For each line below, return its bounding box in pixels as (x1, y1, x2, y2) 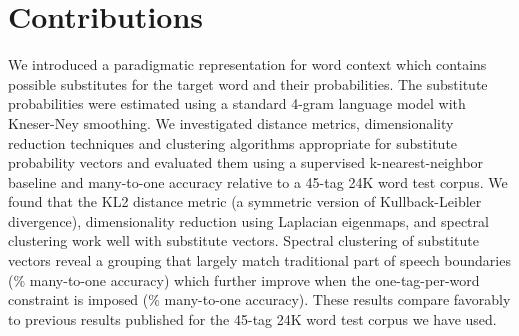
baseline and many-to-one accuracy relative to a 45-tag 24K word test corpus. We (8, 171, 508, 192)
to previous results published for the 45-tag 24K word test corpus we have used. (8, 308, 497, 329)
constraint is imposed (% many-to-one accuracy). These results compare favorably (8, 289, 511, 310)
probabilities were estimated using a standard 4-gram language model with (8, 93, 466, 114)
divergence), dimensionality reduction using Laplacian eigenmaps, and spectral (8, 210, 489, 231)
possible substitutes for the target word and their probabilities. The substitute (8, 73, 488, 94)
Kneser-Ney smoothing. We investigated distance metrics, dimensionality (8, 112, 454, 133)
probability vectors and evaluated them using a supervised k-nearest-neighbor (8, 152, 484, 173)
